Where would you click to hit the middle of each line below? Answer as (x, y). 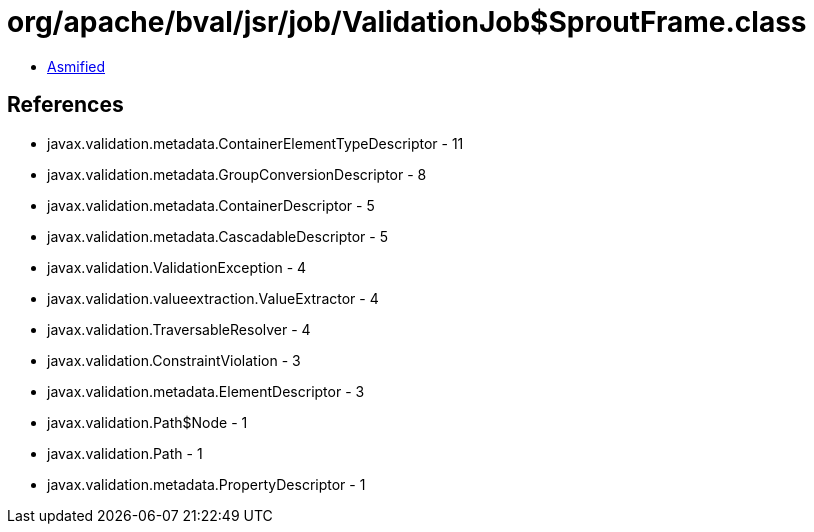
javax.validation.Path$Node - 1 (147, 422)
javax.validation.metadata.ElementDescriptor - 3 (206, 391)
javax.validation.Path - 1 (125, 453)
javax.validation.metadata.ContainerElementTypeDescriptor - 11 (255, 143)
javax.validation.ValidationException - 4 (177, 267)
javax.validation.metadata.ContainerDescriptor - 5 (211, 205)
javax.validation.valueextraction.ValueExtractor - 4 (213, 298)
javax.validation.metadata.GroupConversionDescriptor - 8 (237, 174)
